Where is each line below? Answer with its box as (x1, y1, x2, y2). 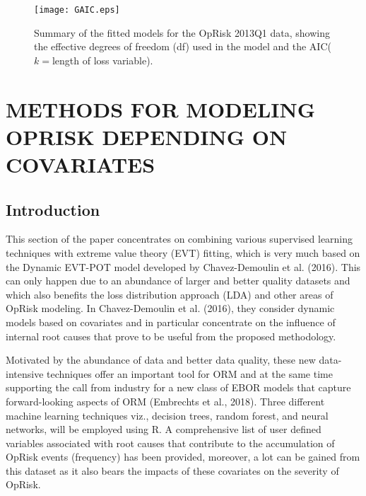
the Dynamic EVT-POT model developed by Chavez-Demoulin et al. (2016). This (6, 259, 361, 274)
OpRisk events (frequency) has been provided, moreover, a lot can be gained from (6, 449, 360, 464)
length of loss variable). (52, 52, 153, 67)
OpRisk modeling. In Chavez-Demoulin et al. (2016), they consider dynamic (6, 301, 335, 316)
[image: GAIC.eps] (34, 5, 120, 15)
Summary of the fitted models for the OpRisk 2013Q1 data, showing (34, 25, 330, 40)
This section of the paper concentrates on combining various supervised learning (6, 231, 353, 246)
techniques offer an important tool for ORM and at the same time (47, 366, 333, 381)
